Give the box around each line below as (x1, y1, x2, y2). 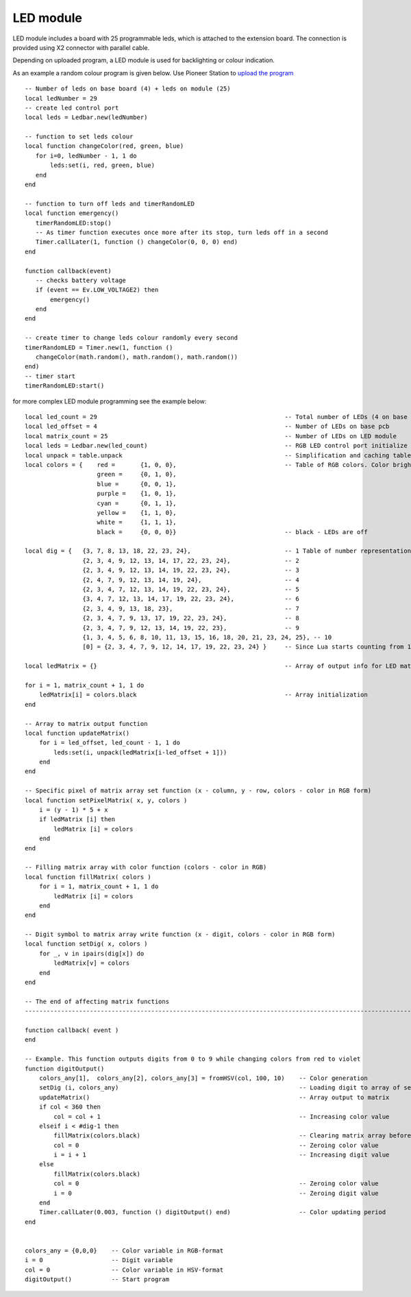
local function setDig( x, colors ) (25, 940, 148, 948)
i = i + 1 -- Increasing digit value (53, 1151, 390, 1159)
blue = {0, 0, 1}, (97, 480, 177, 488)
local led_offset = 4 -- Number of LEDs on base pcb (25, 423, 390, 431)
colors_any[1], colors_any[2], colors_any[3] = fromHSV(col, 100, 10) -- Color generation (38, 1074, 368, 1082)
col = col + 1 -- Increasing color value (53, 1113, 390, 1120)
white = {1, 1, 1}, (97, 518, 177, 527)
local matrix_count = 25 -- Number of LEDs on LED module (25, 432, 397, 440)
